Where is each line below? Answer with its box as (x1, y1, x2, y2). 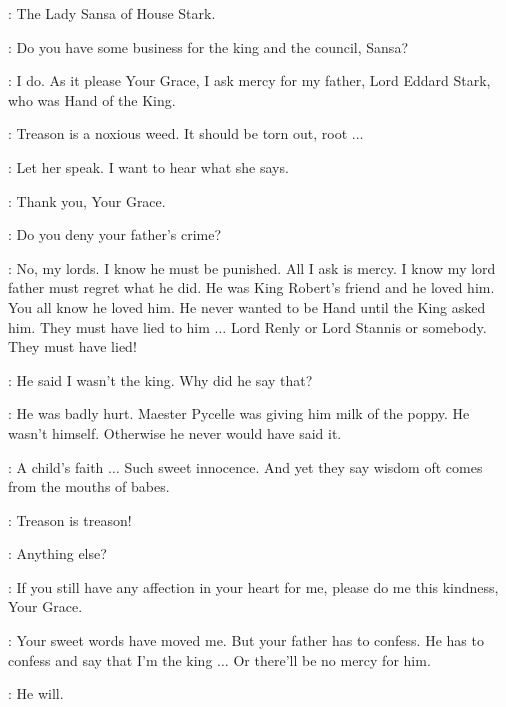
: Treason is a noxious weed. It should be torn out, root (8, 123, 348, 144)
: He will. (8, 683, 64, 704)
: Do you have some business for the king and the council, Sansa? (8, 36, 408, 57)
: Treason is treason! (8, 509, 132, 530)
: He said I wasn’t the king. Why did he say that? (8, 369, 313, 390)
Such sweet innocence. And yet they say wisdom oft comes (124, 456, 483, 477)
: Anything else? (8, 543, 107, 564)
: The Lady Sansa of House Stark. (8, 3, 216, 23)
